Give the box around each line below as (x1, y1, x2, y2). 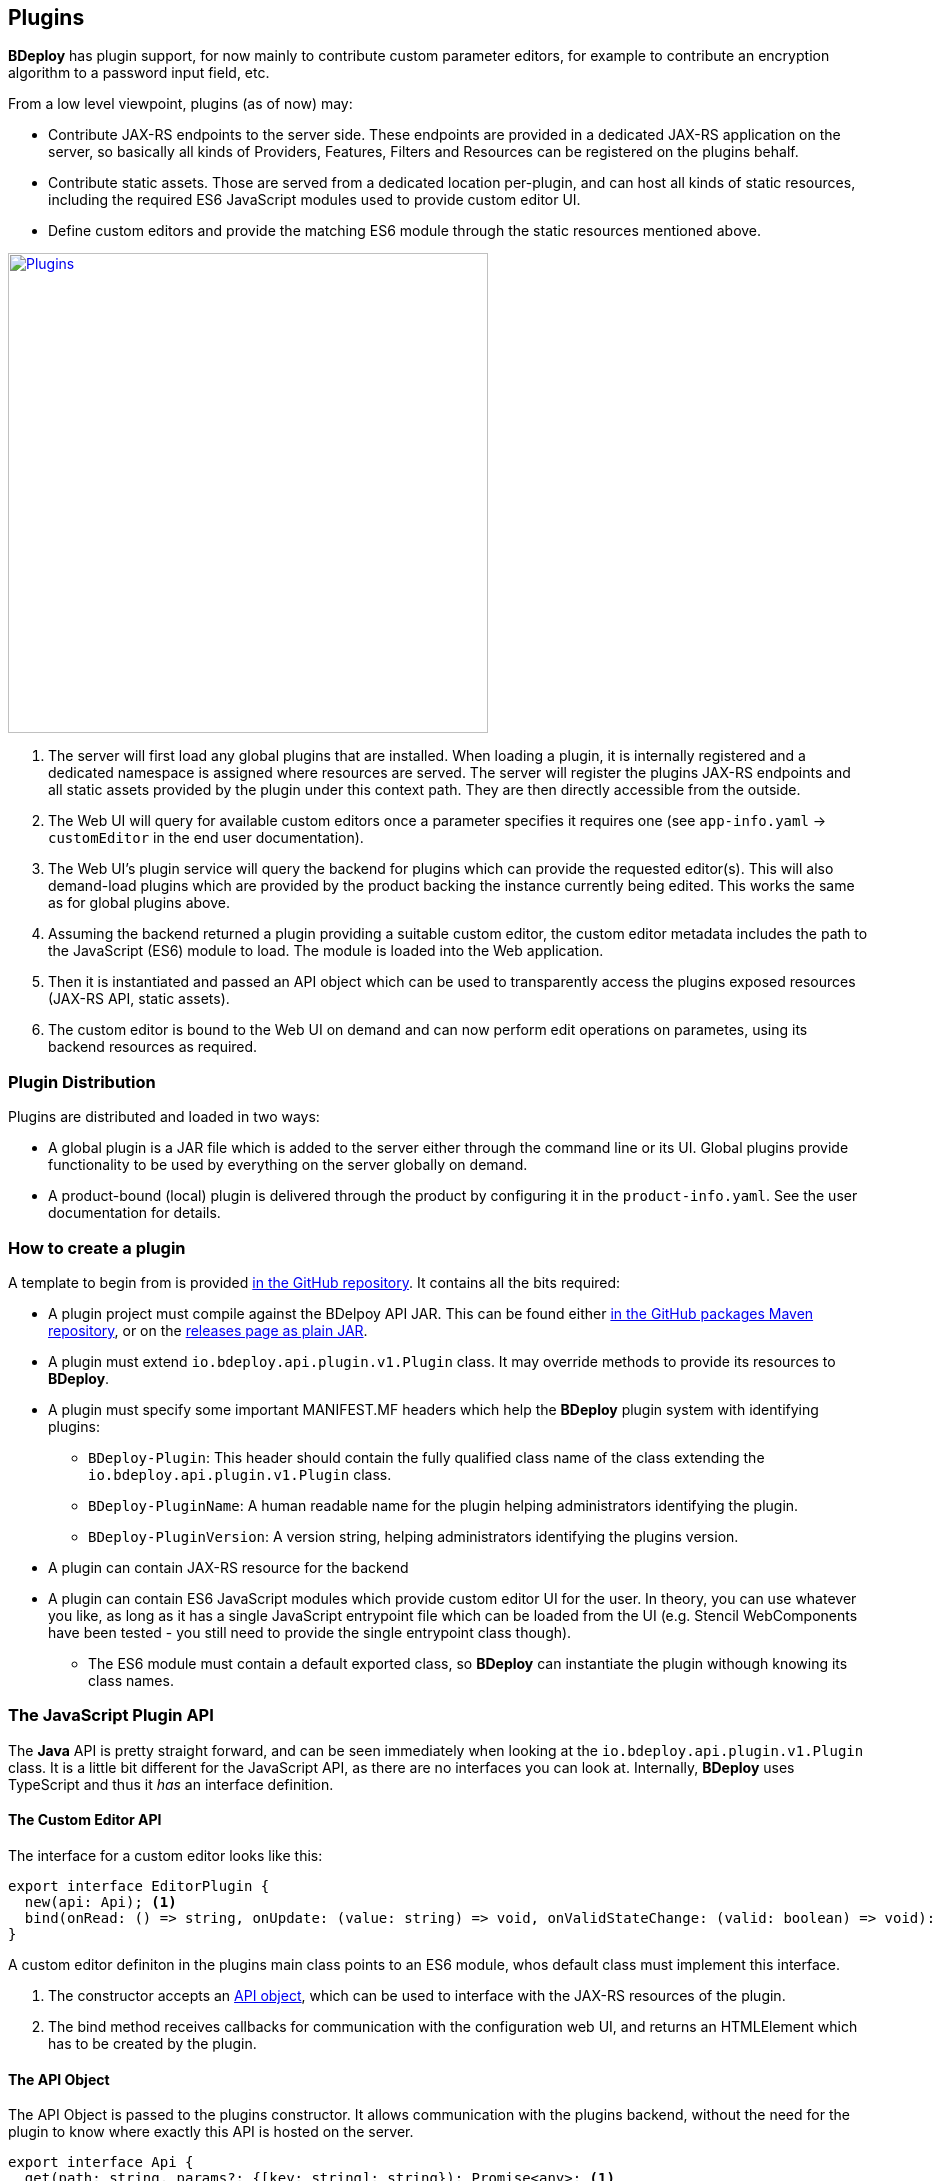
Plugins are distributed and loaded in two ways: (8, 1108, 320, 1126)
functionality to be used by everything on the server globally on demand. (48, 1156, 528, 1174)
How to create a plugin (8, 1237, 186, 1258)
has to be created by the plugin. (48, 2034, 257, 2052)
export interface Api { (8, 2154, 194, 2171)
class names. (88, 1671, 174, 1689)
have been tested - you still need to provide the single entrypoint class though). (48, 1623, 572, 1641)
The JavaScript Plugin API (8, 1705, 214, 1726)
